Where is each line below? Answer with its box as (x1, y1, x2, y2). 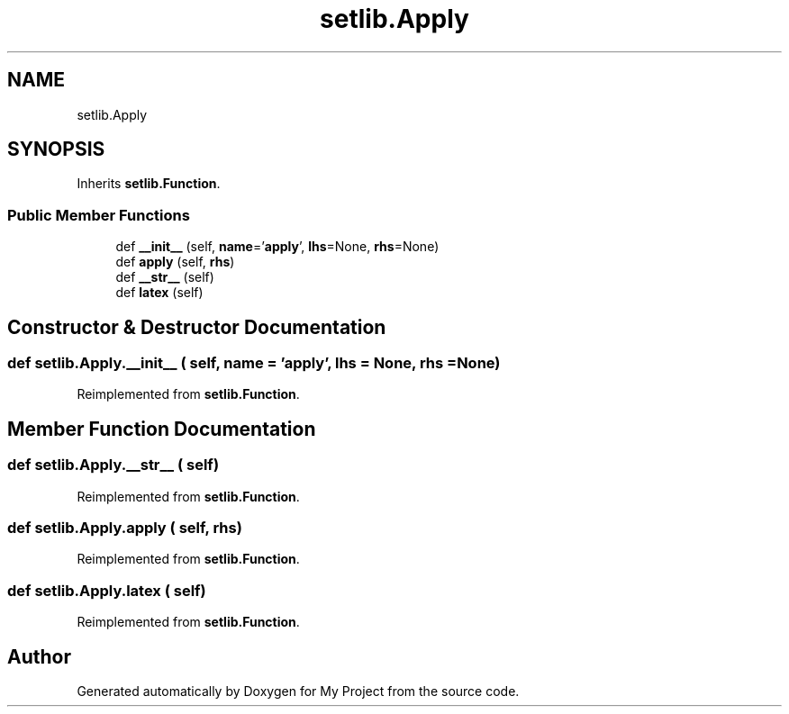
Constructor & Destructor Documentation (7, 315, 386, 339)
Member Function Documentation (7, 417, 316, 440)
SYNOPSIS (7, 138, 105, 161)
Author (7, 645, 71, 668)
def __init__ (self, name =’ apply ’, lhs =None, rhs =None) (115, 239, 440, 255)
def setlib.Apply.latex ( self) (7, 581, 206, 600)
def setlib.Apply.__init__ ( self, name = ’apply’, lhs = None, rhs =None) (7, 354, 501, 373)
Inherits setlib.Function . (77, 176, 221, 192)
